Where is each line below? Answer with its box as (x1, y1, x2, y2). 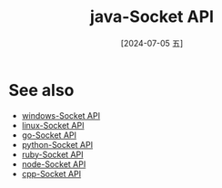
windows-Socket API (21, 110, 101, 120)
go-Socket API (21, 130, 77, 141)
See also (8, 79, 75, 100)
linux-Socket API (21, 120, 85, 131)
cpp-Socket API (21, 168, 82, 179)
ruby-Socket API (21, 149, 84, 160)
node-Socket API (21, 158, 86, 170)
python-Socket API (21, 139, 93, 150)
